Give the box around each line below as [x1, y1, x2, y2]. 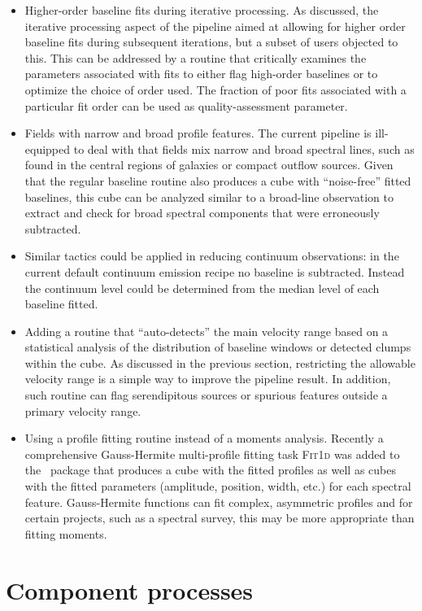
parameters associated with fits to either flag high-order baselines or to [24, 65, 378, 82]
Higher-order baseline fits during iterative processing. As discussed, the [24, 2, 379, 18]
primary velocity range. [24, 402, 141, 419]
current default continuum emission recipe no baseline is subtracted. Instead [24, 263, 405, 280]
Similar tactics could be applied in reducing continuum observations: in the [24, 247, 399, 264]
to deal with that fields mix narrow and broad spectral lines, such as [73, 140, 415, 157]
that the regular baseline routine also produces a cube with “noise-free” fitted [24, 172, 411, 189]
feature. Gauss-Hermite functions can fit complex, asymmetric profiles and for [24, 493, 413, 510]
